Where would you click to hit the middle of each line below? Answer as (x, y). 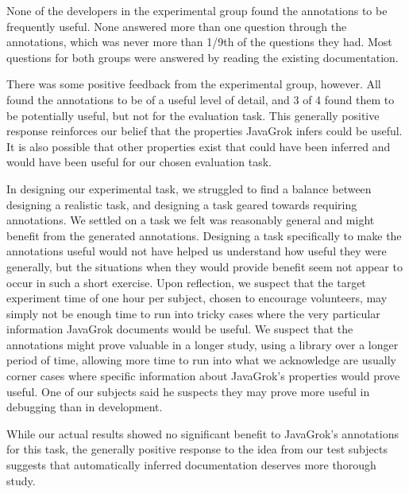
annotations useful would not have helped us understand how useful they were (197, 251)
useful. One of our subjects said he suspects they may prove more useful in (188, 391)
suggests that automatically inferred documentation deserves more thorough (191, 465)
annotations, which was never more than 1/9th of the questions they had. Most (199, 42)
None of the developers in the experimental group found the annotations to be (197, 10)
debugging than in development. (85, 407)
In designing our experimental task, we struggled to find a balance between (189, 188)
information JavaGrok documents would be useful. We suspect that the (180, 329)
